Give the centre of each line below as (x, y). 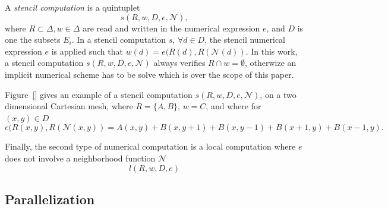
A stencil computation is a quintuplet (72, 7)
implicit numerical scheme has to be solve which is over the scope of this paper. (149, 74)
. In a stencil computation (119, 39)
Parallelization (50, 199)
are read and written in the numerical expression (171, 28)
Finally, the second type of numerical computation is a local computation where (150, 146)
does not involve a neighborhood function (80, 158)
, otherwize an (270, 63)
